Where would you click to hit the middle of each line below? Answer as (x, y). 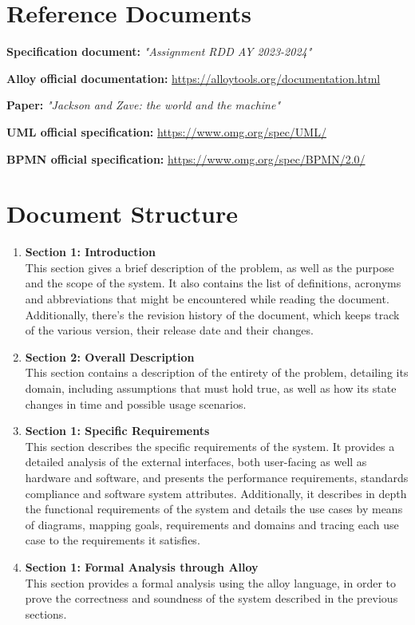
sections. (46, 613)
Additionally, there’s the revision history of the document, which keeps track (212, 314)
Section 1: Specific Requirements (117, 431)
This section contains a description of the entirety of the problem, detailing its (217, 372)
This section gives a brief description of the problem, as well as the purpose (209, 267)
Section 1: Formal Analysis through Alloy (142, 566)
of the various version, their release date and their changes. (169, 330)
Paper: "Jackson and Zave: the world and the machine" (144, 105)
